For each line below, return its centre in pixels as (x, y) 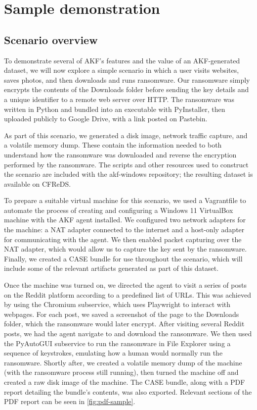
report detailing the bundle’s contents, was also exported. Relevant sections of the (128, 391)
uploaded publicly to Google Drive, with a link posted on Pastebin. (106, 119)
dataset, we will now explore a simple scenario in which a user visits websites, (122, 70)
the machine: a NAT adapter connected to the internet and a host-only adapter (124, 230)
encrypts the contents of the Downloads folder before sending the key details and (127, 89)
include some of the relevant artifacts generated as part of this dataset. (111, 268)
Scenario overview (51, 39)
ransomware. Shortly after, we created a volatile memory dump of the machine (123, 362)
